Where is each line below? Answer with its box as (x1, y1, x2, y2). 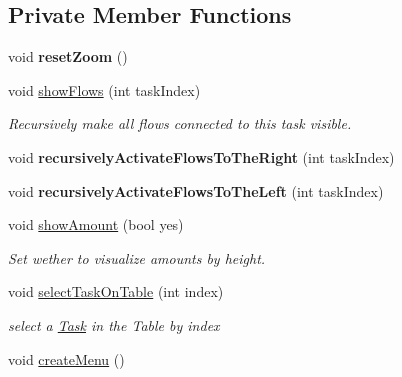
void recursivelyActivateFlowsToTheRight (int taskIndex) (8, 146, 395, 167)
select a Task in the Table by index (8, 314, 220, 335)
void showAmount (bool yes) (8, 214, 184, 235)
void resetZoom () (8, 46, 128, 67)
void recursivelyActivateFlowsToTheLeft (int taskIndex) (8, 180, 384, 201)
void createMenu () (8, 348, 125, 369)
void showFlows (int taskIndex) (8, 79, 201, 100)
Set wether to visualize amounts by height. (8, 247, 266, 268)
